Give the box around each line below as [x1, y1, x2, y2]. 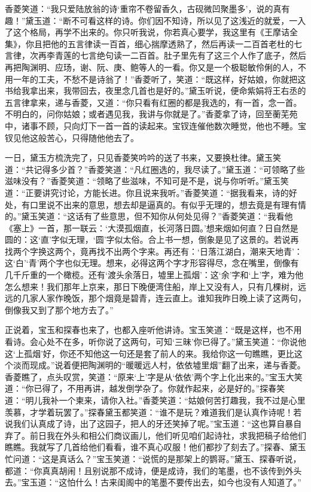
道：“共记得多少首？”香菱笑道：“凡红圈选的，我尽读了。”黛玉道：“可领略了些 [5, 163, 306, 175]
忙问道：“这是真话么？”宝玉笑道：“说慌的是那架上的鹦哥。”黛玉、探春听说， [5, 452, 301, 465]
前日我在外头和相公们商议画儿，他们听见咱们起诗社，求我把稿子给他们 [29, 429, 306, 441]
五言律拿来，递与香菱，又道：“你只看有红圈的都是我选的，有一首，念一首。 [5, 96, 302, 108]
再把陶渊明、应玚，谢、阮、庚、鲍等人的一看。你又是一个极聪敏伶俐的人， [5, 60, 298, 73]
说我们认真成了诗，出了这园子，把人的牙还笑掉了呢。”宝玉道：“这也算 [5, 417, 277, 430]
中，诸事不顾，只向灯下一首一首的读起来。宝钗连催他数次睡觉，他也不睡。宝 [5, 119, 306, 132]
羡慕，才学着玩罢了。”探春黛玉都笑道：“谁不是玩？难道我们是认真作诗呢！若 [5, 405, 302, 418]
